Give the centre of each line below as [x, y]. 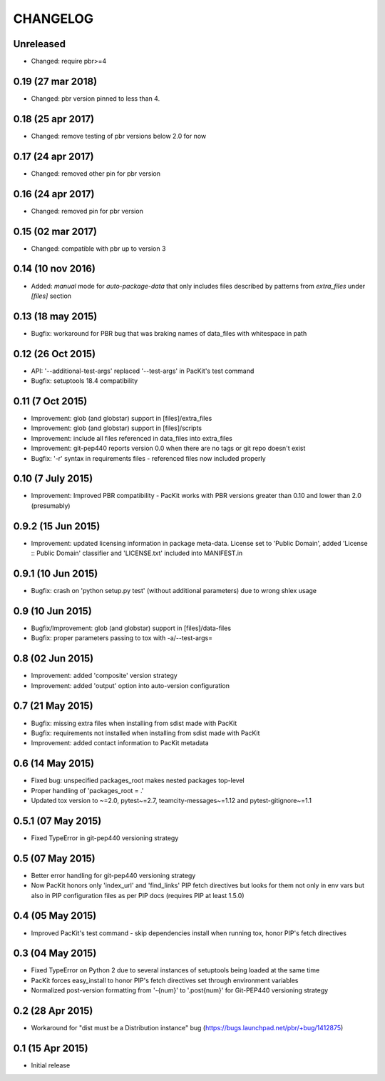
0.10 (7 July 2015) [53, 479]
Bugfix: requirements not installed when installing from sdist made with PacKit [145, 733]
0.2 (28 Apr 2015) [53, 1011]
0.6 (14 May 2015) [54, 763]
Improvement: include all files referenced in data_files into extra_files [132, 438]
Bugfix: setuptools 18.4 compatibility [84, 381]
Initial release [51, 1065]
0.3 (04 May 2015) [55, 953]
